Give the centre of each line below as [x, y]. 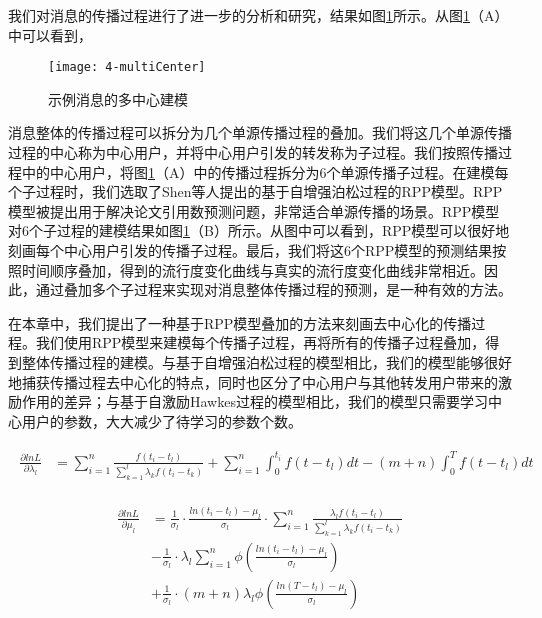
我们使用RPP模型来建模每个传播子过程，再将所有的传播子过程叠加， [260, 342]
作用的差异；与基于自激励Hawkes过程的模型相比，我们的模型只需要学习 [254, 401]
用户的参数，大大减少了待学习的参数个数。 [161, 420]
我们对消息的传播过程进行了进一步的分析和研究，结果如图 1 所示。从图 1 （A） [258, 15]
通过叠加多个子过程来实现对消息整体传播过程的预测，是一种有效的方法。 [273, 289]
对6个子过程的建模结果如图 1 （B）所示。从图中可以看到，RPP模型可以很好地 [259, 230]
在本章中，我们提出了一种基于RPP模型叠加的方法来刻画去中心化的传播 [240, 322]
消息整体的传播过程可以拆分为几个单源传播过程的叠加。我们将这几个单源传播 [260, 132]
